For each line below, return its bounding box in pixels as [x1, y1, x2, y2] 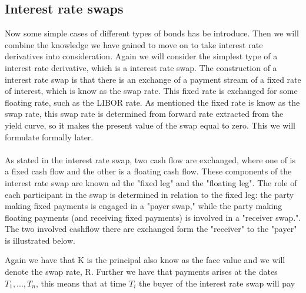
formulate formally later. [5, 130, 94, 143]
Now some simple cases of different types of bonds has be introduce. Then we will [5, 27, 299, 39]
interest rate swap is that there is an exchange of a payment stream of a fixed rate [5, 73, 301, 85]
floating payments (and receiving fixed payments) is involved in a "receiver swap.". [5, 211, 301, 223]
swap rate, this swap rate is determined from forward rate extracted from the [5, 107, 284, 120]
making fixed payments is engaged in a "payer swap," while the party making [5, 200, 282, 212]
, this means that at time [35, 277, 127, 289]
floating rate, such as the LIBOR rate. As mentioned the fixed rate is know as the [5, 96, 300, 108]
